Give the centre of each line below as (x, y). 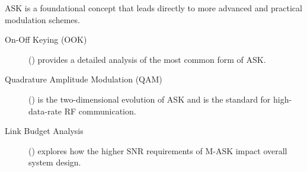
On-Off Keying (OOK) (46, 39)
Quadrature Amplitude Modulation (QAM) (84, 79)
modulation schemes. (42, 19)
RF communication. (100, 111)
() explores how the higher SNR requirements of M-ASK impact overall (158, 150)
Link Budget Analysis (44, 131)
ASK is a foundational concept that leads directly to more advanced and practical (153, 8)
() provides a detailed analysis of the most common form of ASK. (147, 59)
